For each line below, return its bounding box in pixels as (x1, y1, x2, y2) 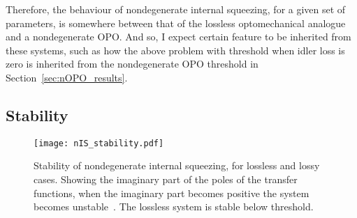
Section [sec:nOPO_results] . (6, 70, 128, 84)
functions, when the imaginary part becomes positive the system (34, 185, 309, 200)
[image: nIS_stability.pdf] (34, 138, 164, 148)
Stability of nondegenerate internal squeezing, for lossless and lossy (34, 158, 320, 173)
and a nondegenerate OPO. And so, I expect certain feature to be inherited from (6, 29, 351, 44)
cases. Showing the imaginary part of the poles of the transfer (34, 172, 298, 187)
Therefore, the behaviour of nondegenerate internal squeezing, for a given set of (6, 2, 346, 16)
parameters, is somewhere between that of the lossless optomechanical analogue (6, 15, 346, 30)
